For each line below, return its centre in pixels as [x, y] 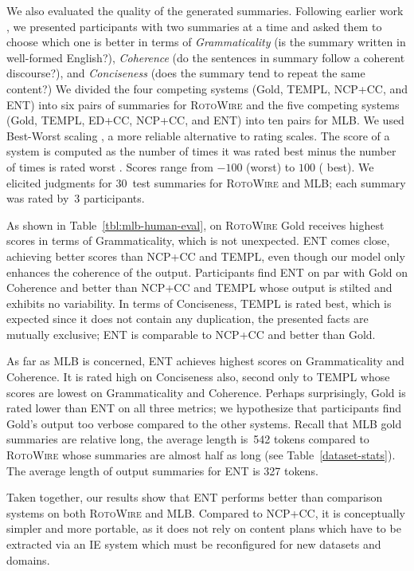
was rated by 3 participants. [76, 198]
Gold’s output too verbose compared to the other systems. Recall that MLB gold [204, 423]
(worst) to [271, 166]
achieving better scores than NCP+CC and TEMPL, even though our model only [206, 256]
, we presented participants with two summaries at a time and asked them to [194, 26]
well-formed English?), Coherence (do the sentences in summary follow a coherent [206, 57]
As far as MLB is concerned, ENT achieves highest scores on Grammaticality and [205, 361]
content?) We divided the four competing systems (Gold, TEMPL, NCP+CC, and [207, 88]
